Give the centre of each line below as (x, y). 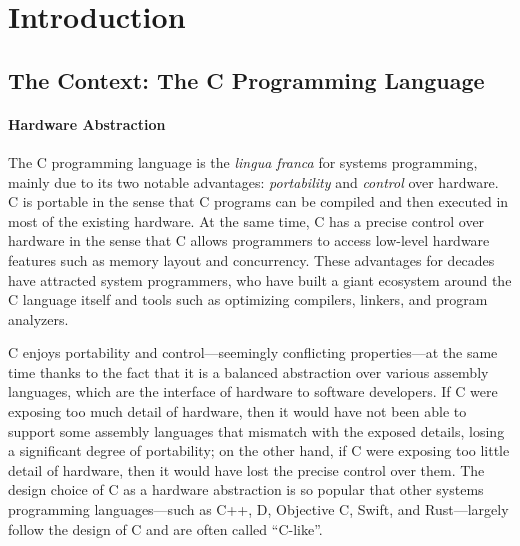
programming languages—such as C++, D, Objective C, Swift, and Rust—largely (258, 509)
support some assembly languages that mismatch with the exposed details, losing (256, 430)
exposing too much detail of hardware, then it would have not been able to (237, 411)
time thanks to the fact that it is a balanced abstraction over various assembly (248, 371)
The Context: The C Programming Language (246, 79)
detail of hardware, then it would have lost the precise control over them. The (246, 469)
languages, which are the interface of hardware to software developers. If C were (253, 391)
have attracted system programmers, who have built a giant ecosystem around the (260, 279)
